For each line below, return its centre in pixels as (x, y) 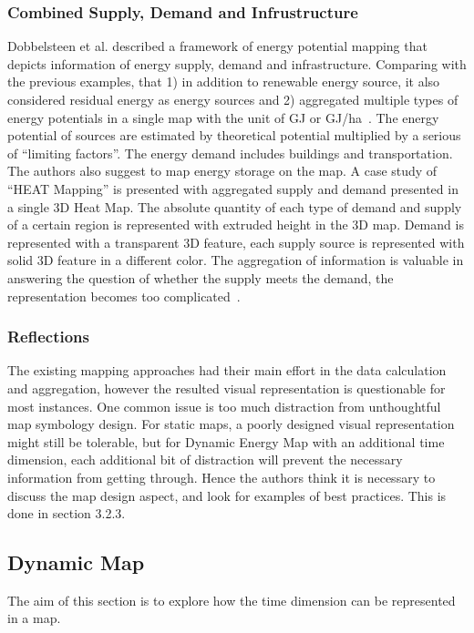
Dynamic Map (76, 562)
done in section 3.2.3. (67, 513)
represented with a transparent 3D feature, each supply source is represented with (236, 242)
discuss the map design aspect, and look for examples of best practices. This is (227, 495)
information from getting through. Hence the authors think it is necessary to (222, 477)
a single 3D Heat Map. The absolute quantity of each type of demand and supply (235, 206)
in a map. (34, 618)
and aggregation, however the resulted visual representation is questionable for (227, 388)
